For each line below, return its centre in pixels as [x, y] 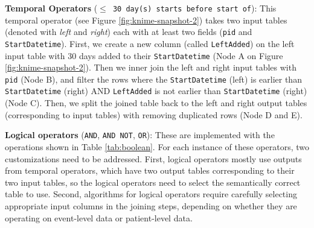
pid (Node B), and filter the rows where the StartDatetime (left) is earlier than [153, 79]
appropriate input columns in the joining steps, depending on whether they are [151, 205]
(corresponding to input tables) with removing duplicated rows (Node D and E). [154, 114]
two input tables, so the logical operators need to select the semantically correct [153, 182]
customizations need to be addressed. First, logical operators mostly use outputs [153, 158]
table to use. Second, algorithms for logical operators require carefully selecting [151, 194]
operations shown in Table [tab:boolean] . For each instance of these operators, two [157, 146]
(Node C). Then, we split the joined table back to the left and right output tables [156, 103]
